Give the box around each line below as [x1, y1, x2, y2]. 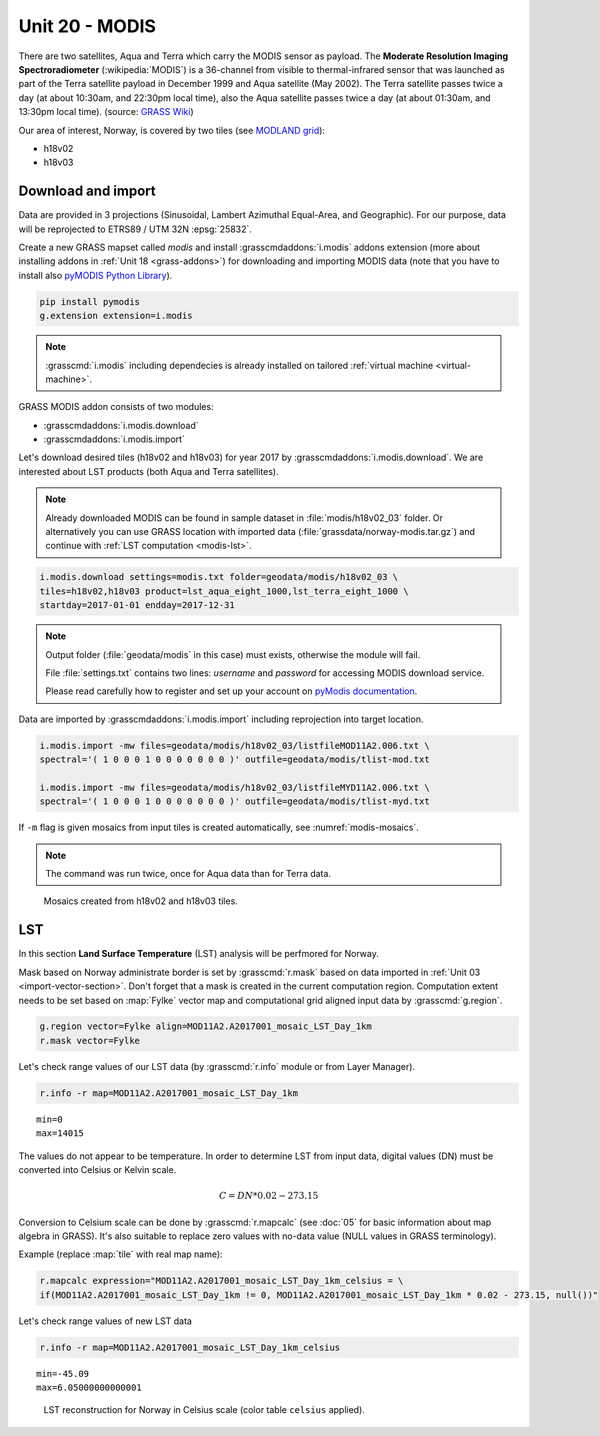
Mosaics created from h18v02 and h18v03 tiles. [43, 895, 239, 907]
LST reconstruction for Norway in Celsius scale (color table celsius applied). [43, 1404, 365, 1416]
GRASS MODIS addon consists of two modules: [18, 401, 214, 413]
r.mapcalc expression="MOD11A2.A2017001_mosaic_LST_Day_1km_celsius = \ [39, 1275, 404, 1287]
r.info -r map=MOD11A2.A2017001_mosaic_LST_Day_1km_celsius [39, 1341, 341, 1353]
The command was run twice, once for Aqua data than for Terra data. [45, 868, 332, 880]
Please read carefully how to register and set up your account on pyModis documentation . [45, 685, 418, 697]
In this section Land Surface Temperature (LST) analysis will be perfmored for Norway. [18, 948, 379, 960]
